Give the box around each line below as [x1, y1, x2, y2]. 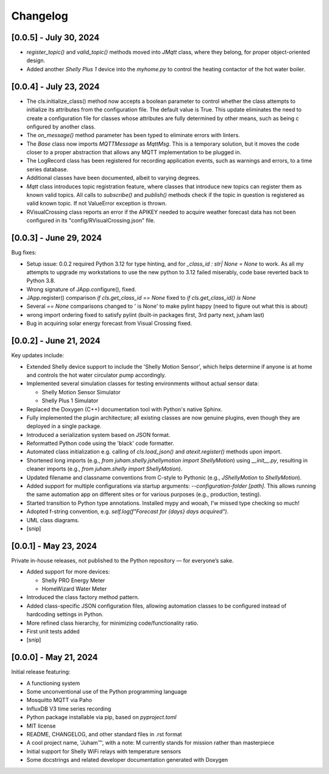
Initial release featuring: [11, 668, 71, 676]
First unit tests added [26, 628, 80, 635]
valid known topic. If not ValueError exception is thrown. [26, 200, 167, 207]
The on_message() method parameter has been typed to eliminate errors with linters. [26, 132, 240, 139]
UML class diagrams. [26, 516, 80, 524]
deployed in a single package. [26, 422, 102, 430]
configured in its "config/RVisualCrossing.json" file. [26, 217, 155, 224]
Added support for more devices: [26, 568, 110, 575]
